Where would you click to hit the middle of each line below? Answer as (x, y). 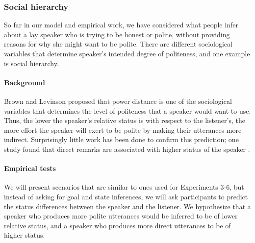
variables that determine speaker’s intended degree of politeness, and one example (127, 53)
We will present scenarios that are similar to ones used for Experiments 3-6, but (124, 187)
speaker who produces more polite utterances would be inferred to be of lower (121, 216)
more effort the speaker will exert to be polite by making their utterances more (123, 130)
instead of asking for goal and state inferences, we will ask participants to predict (126, 196)
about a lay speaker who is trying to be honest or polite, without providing (117, 34)
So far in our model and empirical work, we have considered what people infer (121, 25)
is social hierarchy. (31, 63)
